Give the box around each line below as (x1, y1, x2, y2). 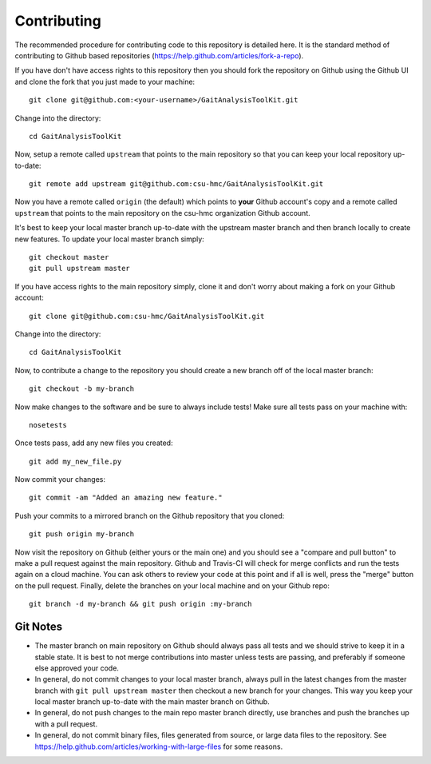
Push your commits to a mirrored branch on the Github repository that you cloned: (14, 511, 285, 520)
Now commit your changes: (14, 475, 105, 484)
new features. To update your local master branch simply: (14, 234, 205, 244)
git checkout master (29, 253, 109, 262)
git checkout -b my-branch (29, 384, 135, 393)
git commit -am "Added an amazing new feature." (29, 493, 223, 503)
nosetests (29, 420, 67, 429)
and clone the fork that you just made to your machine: (14, 77, 196, 86)
